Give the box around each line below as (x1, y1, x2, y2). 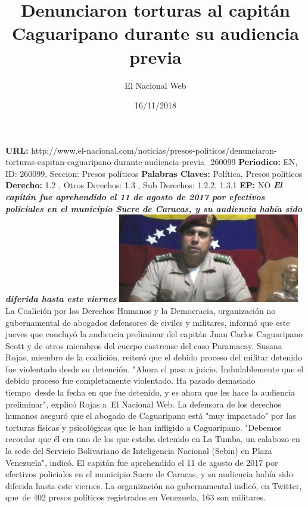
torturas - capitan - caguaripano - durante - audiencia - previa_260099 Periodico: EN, (5, 155, 298, 168)
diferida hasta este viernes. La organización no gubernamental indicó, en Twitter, (5, 479, 302, 492)
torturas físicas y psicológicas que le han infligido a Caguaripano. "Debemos (5, 421, 281, 433)
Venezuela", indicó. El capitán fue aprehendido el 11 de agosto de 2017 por (5, 456, 278, 468)
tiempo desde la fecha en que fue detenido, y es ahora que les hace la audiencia (5, 386, 295, 399)
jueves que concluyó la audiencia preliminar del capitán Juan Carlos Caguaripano (5, 328, 303, 340)
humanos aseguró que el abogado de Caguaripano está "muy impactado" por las (5, 409, 296, 422)
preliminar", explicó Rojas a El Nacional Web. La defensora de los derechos (5, 397, 281, 410)
